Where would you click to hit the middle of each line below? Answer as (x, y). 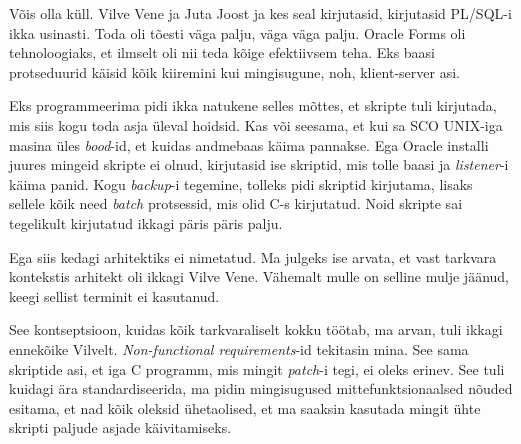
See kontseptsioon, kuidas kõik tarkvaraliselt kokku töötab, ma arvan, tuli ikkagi (256, 329)
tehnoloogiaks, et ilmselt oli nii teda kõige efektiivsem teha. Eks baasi (222, 52)
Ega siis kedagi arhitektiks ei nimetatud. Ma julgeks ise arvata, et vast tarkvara (253, 256)
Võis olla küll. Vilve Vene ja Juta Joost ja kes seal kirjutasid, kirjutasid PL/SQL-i (260, 13)
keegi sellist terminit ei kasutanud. (114, 295)
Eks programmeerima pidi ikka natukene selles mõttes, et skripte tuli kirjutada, (253, 105)
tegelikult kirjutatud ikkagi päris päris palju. (146, 222)
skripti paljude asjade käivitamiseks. (120, 427)
